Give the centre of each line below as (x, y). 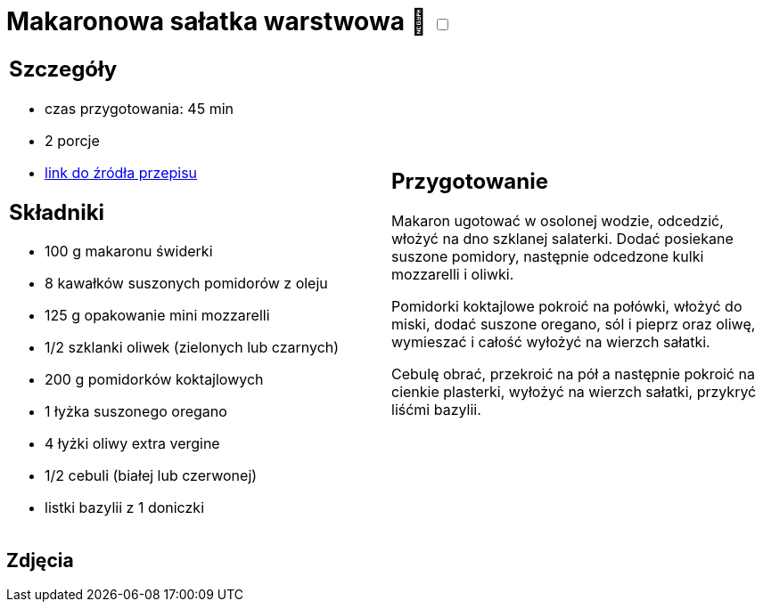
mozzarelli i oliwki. (453, 275)
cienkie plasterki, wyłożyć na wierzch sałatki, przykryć (574, 392)
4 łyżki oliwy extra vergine (132, 444)
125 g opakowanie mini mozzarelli (157, 316)
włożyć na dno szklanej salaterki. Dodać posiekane (562, 239)
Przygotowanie (470, 182)
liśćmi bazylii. (436, 410)
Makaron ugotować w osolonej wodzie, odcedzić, (558, 221)
